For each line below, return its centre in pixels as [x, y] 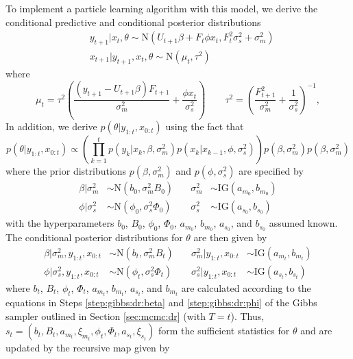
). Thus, [247, 315]
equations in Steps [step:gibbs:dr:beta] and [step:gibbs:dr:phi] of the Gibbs [161, 302]
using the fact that [205, 126]
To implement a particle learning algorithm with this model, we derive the [162, 8]
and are [316, 331]
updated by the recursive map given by [88, 348]
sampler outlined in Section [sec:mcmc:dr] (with [106, 315]
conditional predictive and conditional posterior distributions [133, 22]
